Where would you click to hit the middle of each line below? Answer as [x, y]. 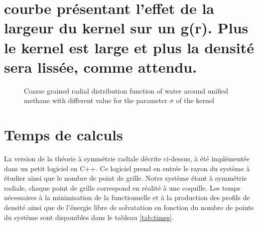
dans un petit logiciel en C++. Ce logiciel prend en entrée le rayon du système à [127, 168]
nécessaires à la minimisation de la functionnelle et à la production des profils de [127, 197]
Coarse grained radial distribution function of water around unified [126, 90]
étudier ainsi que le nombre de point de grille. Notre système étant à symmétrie [126, 178]
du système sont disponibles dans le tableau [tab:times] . [89, 217]
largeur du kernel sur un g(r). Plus [126, 28]
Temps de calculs [64, 135]
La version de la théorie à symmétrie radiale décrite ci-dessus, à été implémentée [127, 158]
